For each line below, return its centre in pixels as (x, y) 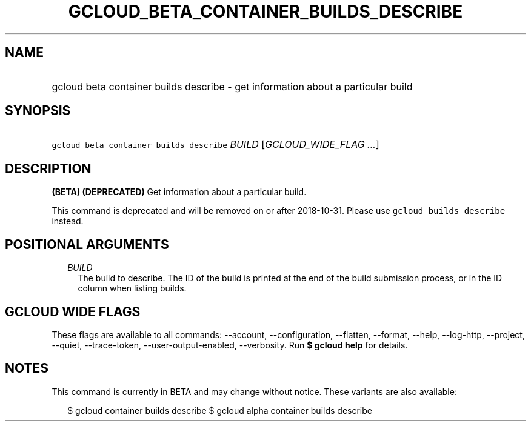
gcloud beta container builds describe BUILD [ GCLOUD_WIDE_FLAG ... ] (215, 145)
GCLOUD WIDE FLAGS (73, 311)
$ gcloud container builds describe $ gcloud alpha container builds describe (220, 410)
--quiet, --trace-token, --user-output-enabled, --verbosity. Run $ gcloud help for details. (230, 345)
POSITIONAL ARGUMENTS (87, 244)
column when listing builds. (132, 288)
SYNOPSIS (38, 111)
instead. (68, 221)
